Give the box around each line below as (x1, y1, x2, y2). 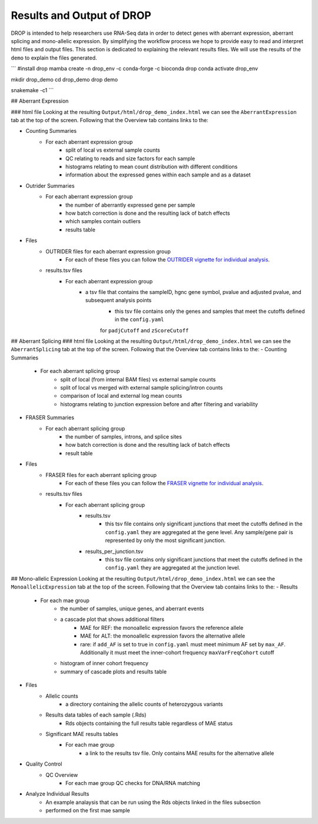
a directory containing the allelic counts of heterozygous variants (65, 700, 223, 708)
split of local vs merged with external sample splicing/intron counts (60, 384, 223, 391)
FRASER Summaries (25, 414, 75, 421)
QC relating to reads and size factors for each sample (65, 155, 196, 162)
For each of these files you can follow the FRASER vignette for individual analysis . (65, 479, 264, 486)
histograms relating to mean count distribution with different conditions (65, 163, 238, 171)
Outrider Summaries (25, 182, 75, 189)
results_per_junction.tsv (85, 548, 144, 555)
